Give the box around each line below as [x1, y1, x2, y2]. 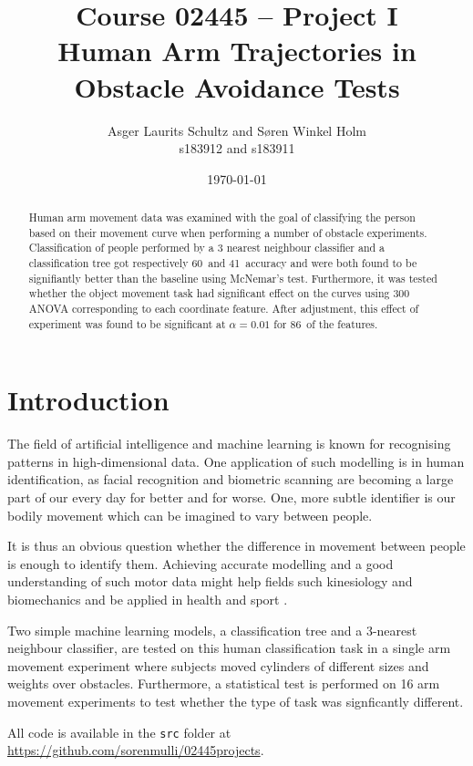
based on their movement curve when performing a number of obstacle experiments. [28, 224, 427, 240]
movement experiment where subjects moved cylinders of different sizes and [7, 656, 429, 675]
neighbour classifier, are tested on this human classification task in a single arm [7, 638, 451, 657]
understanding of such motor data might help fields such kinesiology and [7, 572, 413, 591]
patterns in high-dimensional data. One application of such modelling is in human [7, 451, 465, 471]
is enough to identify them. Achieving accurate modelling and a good [7, 554, 394, 573]
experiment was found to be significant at [28, 316, 226, 331]
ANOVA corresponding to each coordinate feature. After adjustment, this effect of [28, 301, 419, 316]
